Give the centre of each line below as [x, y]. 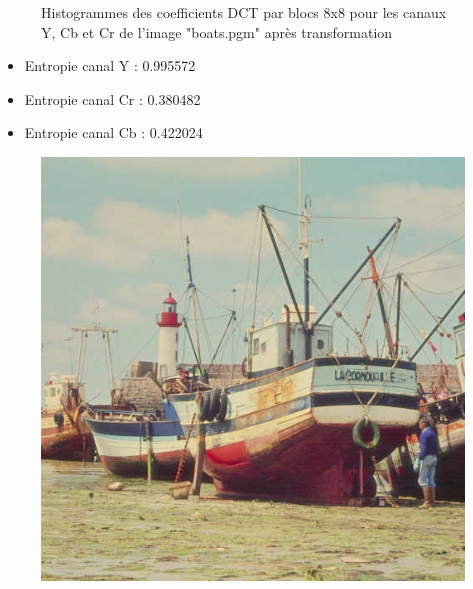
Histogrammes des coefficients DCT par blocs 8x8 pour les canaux [244, 12]
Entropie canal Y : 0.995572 [110, 65]
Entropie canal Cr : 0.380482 [112, 98]
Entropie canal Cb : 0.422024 [113, 132]
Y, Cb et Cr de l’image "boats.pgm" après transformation [217, 31]
